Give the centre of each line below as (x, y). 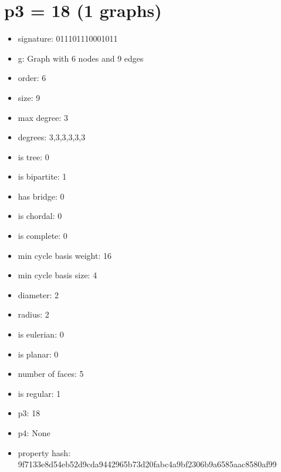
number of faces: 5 (51, 374)
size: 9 (29, 97)
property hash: (44, 452)
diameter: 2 (38, 294)
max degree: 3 (43, 117)
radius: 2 (33, 314)
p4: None (34, 433)
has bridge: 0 (41, 196)
